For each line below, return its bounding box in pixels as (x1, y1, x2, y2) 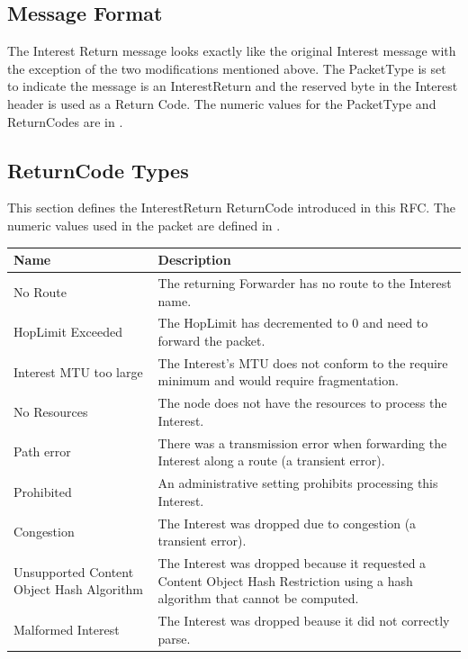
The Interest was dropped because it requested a (157, 553, 427, 572)
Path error (13, 442, 71, 461)
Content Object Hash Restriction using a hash (157, 571, 413, 590)
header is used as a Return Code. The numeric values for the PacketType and (7, 94, 436, 113)
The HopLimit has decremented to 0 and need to (157, 313, 428, 332)
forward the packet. (157, 330, 265, 349)
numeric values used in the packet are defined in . (7, 215, 281, 234)
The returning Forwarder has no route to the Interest (157, 273, 452, 292)
